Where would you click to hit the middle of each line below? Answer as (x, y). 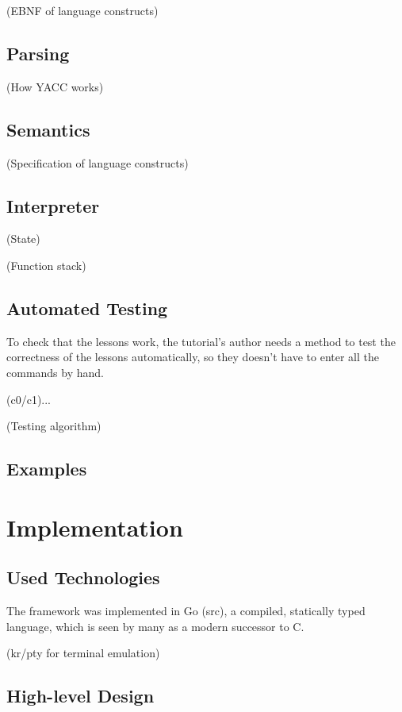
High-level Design (80, 696)
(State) (23, 239)
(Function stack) (46, 265)
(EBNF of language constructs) (82, 10)
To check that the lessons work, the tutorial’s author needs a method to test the (201, 341)
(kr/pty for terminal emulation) (83, 653)
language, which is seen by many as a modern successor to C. (155, 626)
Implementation (95, 527)
